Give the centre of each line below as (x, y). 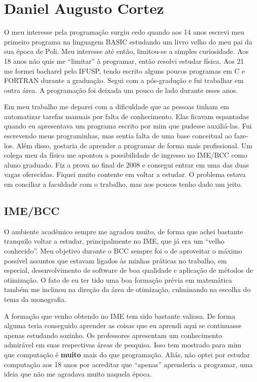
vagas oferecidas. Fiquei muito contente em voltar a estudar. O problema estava (125, 174)
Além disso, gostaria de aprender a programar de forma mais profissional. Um (134, 145)
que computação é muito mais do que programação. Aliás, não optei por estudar (127, 354)
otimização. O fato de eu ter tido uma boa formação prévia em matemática (118, 279)
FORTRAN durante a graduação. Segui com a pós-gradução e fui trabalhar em (124, 80)
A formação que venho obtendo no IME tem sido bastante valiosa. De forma (120, 316)
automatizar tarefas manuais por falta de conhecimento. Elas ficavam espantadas (127, 116)
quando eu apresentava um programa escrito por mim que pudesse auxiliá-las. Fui (128, 126)
